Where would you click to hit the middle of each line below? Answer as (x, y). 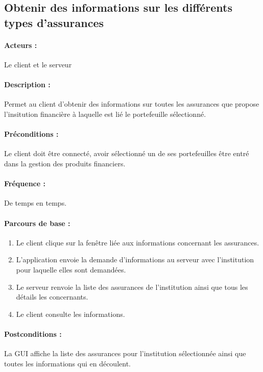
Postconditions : (33, 333)
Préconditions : (31, 134)
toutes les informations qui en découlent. (67, 363)
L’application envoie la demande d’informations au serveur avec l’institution (135, 259)
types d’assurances (54, 22)
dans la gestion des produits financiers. (65, 163)
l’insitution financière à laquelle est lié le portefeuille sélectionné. (105, 114)
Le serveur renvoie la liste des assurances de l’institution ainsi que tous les (132, 287)
